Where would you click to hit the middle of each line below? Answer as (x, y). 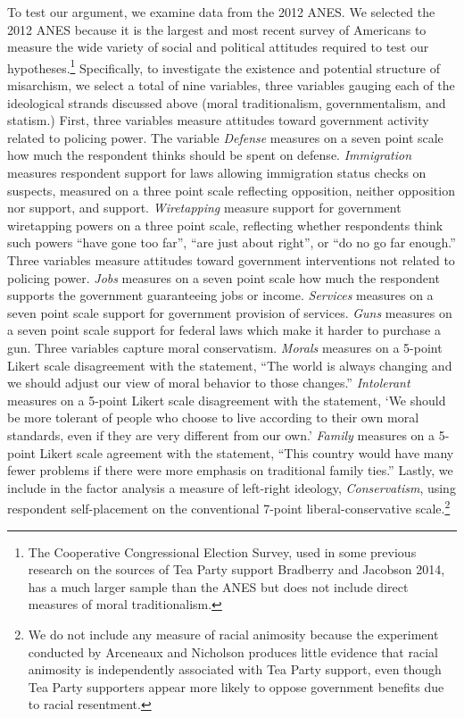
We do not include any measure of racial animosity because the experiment (233, 634)
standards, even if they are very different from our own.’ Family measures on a (221, 434)
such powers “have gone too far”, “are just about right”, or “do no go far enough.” (232, 242)
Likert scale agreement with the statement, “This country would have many (247, 452)
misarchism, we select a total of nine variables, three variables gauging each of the (231, 85)
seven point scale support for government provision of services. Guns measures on (230, 312)
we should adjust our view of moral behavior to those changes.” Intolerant (209, 383)
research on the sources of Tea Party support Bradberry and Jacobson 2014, (236, 569)
